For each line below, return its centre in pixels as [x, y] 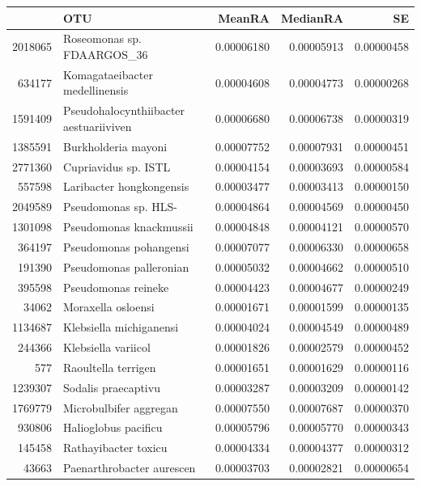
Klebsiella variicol [107, 347]
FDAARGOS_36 [106, 54]
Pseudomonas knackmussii [128, 227]
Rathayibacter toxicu [115, 448]
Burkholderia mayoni [115, 146]
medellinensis [96, 90]
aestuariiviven [98, 126]
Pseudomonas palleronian [126, 266]
